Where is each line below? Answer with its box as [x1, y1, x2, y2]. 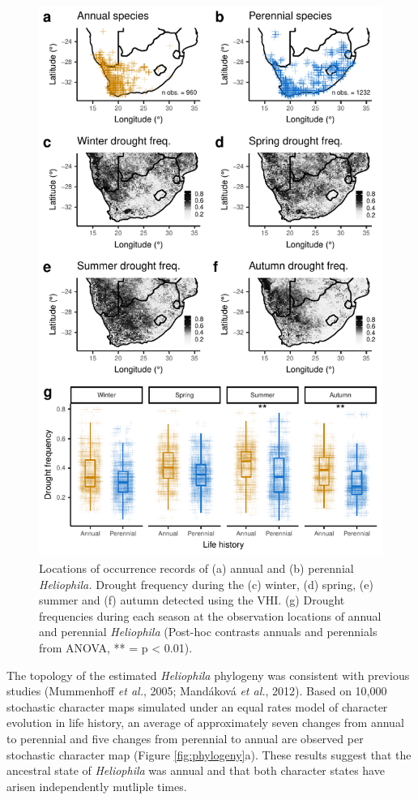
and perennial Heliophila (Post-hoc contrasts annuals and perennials [39, 623, 377, 640]
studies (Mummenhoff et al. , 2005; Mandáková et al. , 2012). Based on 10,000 [6, 682, 387, 699]
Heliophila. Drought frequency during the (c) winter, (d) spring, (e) [39, 575, 373, 592]
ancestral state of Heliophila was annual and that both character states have [6, 762, 385, 779]
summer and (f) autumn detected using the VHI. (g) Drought [39, 591, 345, 609]
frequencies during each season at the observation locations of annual [39, 607, 382, 624]
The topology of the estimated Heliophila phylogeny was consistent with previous [6, 666, 410, 683]
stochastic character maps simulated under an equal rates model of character [6, 698, 388, 715]
